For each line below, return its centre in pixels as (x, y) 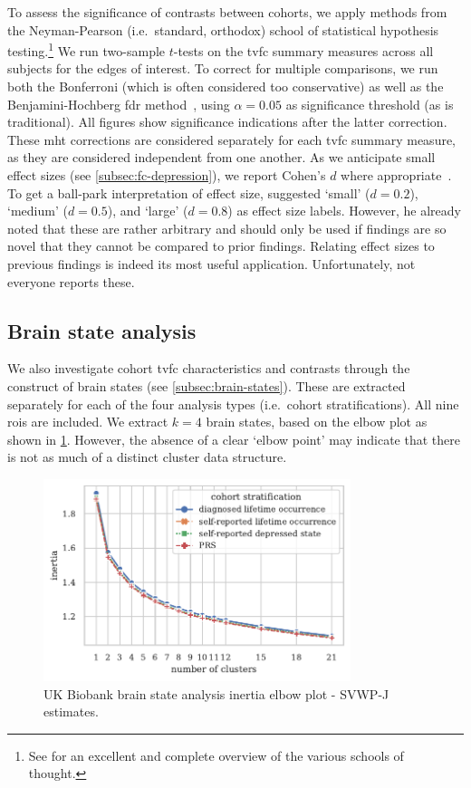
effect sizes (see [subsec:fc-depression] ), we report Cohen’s (167, 175)
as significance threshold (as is (370, 104)
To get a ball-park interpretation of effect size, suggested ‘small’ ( (189, 192)
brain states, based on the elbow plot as (317, 422)
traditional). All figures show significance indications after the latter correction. (227, 122)
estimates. (71, 711)
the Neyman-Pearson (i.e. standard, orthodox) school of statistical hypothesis (223, 29)
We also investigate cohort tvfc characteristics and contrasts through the (209, 368)
